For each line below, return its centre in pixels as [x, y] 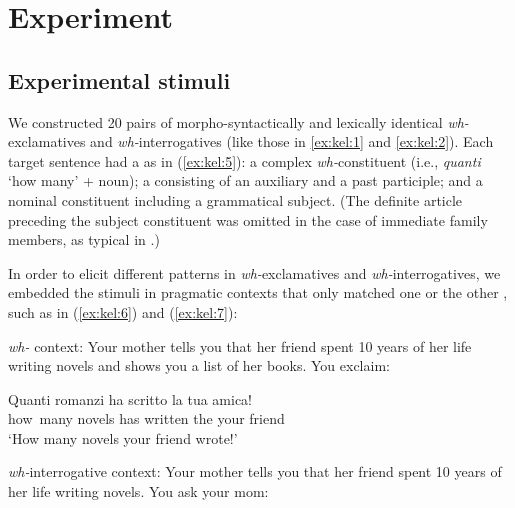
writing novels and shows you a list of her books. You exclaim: [199, 365]
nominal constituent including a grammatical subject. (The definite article [235, 199]
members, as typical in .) [84, 239]
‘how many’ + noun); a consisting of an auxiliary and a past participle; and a [245, 180]
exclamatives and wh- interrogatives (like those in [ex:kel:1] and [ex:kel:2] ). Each [251, 141]
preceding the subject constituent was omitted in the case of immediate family [248, 219]
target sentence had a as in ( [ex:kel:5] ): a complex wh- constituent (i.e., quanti [244, 160]
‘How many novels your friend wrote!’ [123, 437]
